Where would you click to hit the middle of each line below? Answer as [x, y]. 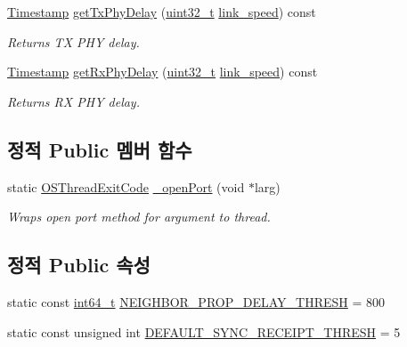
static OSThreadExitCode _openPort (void [126, 186]
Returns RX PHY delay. [73, 101]
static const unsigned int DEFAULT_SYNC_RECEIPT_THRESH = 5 [204, 331]
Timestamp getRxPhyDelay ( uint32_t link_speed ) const [163, 72]
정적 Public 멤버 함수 [100, 149]
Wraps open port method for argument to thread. [139, 217]
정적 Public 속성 [79, 265]
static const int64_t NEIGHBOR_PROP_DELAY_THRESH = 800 [196, 301]
